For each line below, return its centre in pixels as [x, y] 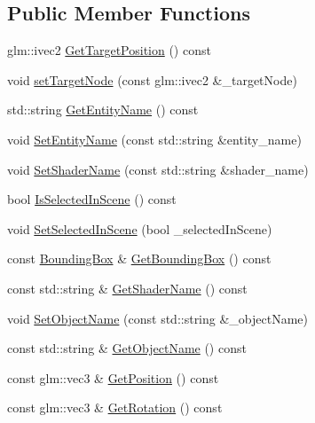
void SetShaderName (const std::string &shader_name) [158, 169]
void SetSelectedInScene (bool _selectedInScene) [140, 228]
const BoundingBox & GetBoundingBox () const [139, 258]
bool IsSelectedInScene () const [92, 199]
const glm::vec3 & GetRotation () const [115, 407]
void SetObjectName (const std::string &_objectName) [158, 318]
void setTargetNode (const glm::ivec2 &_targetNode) [152, 79]
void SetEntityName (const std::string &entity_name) [154, 139]
